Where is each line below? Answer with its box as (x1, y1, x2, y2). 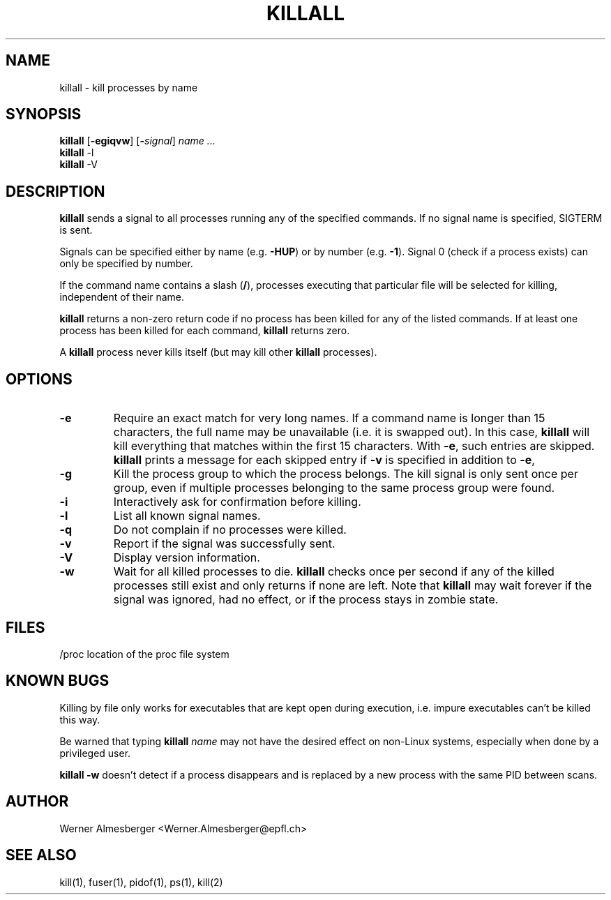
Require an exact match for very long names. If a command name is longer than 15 (113, 411, 545, 426)
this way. (59, 713, 100, 726)
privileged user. (59, 747, 131, 759)
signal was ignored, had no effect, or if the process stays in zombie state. (113, 592, 499, 607)
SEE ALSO (6, 846, 77, 864)
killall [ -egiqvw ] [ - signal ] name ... (59, 135, 216, 147)
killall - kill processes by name (59, 81, 198, 93)
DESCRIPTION (6, 182, 105, 200)
